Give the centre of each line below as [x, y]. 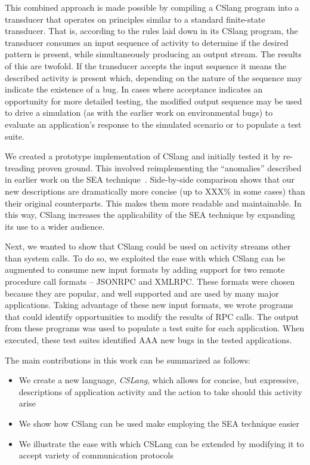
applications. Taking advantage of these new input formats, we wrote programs [149, 305]
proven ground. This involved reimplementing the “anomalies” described [170, 167]
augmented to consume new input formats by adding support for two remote [145, 270]
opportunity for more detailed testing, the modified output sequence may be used [154, 101]
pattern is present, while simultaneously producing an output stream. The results [153, 54]
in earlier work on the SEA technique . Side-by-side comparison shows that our [150, 179]
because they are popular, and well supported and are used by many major [142, 293]
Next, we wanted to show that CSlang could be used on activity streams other [148, 246]
